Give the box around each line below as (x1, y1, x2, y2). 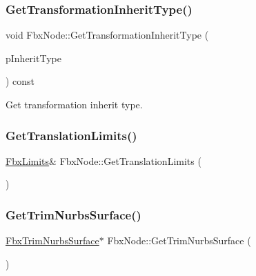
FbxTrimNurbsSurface (6, 233, 99, 248)
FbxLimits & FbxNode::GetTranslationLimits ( (6, 153, 201, 168)
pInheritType (6, 50, 61, 65)
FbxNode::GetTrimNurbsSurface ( (107, 233, 251, 248)
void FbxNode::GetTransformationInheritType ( (6, 28, 209, 42)
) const (6, 74, 35, 88)
